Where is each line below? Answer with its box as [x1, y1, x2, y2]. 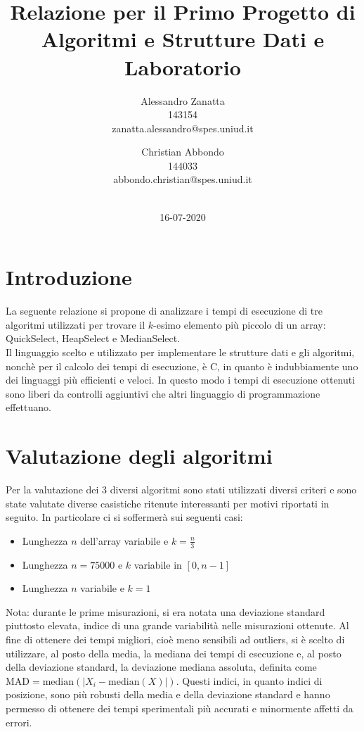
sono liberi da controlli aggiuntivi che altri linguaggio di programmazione [6, 386, 320, 400]
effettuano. [6, 400, 51, 415]
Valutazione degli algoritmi [6, 441, 273, 470]
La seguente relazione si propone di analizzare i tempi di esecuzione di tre [6, 303, 323, 318]
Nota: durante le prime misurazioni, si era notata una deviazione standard [6, 604, 325, 619]
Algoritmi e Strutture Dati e [41, 25, 325, 53]
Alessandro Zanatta [141, 93, 225, 108]
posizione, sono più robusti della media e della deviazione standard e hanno [6, 687, 330, 702]
